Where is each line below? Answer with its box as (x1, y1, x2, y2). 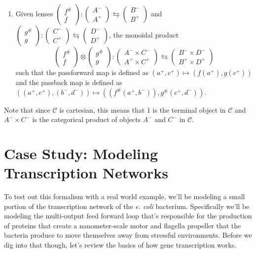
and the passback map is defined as (15, 77, 122, 87)
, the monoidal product (109, 30, 179, 40)
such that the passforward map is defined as (15, 67, 148, 77)
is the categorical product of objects (32, 114, 141, 125)
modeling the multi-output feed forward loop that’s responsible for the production (4, 211, 252, 221)
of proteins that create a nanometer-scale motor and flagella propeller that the (4, 220, 241, 230)
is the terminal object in (152, 104, 226, 115)
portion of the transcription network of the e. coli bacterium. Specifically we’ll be (4, 201, 250, 211)
